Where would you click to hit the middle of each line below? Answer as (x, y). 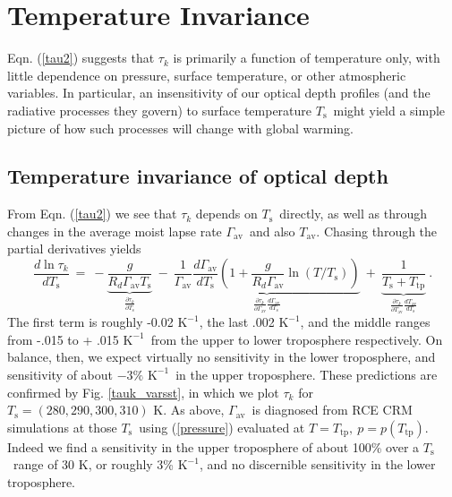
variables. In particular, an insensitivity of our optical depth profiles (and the (219, 93)
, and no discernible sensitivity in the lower (317, 464)
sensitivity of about (60, 374)
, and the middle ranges (365, 322)
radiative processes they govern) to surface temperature (160, 110)
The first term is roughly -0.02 (90, 322)
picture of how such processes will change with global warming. (180, 128)
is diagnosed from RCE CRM (332, 410)
